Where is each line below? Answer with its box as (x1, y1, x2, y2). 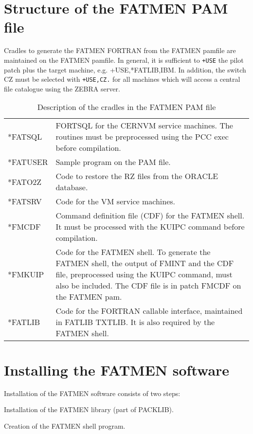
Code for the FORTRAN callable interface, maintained (55, 305, 243, 317)
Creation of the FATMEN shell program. (4, 420, 126, 431)
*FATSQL (8, 131, 42, 143)
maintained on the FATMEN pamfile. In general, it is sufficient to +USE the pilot (4, 54, 244, 65)
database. (55, 181, 88, 193)
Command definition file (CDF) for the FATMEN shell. (55, 210, 245, 221)
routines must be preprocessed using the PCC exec (55, 131, 229, 143)
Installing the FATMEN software (4, 360, 230, 380)
